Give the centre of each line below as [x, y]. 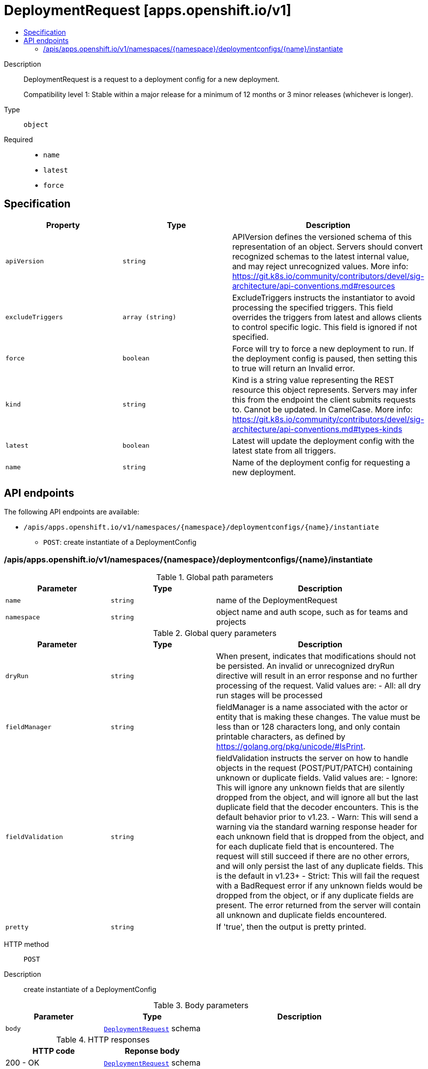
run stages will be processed [269, 696]
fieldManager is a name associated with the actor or [312, 707]
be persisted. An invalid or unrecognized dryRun [305, 666]
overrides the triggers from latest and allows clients [327, 317]
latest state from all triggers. [284, 450]
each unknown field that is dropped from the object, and [320, 837]
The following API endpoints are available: [72, 512]
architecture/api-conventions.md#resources [314, 286]
